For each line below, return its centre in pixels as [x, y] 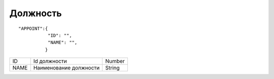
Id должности [50, 61]
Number [115, 61]
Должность [36, 13]
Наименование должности [66, 68]
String [113, 68]
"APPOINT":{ [33, 28]
